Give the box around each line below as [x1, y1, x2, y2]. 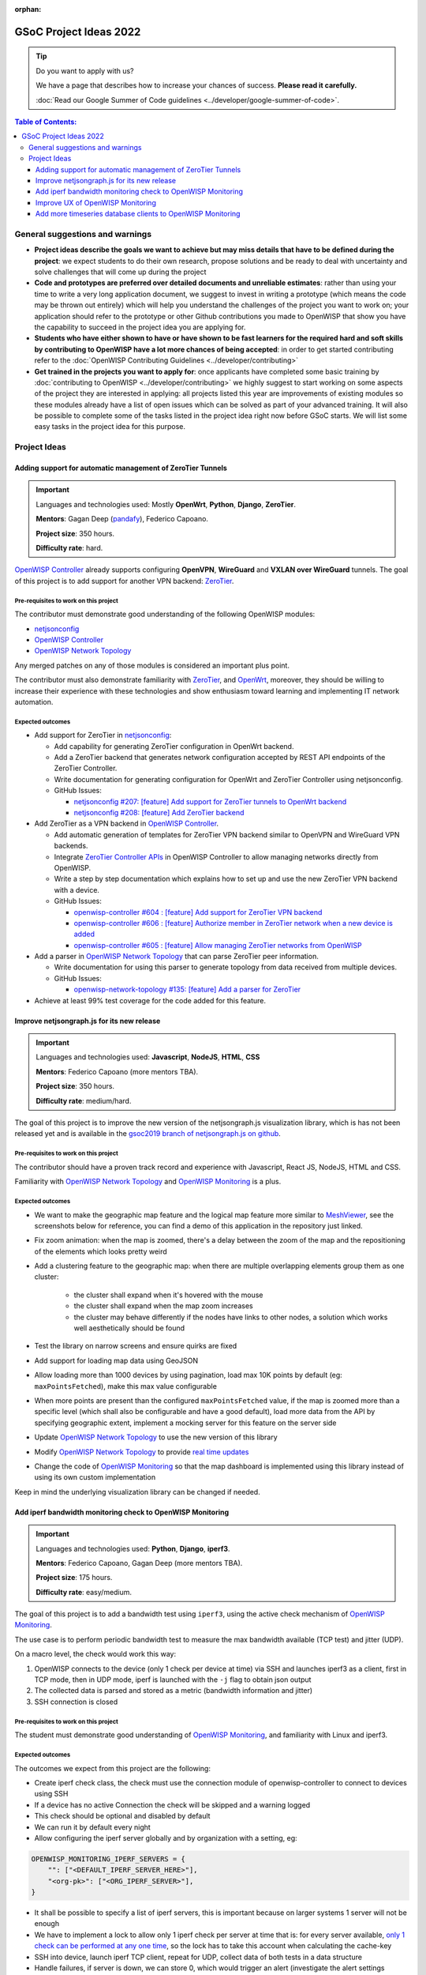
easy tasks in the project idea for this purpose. [34, 422, 185, 431]
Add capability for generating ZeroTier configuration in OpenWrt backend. [54, 741, 294, 750]
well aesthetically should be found [73, 1323, 185, 1333]
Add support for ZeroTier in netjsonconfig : [34, 731, 172, 740]
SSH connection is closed [34, 1697, 118, 1706]
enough [34, 1919, 59, 1928]
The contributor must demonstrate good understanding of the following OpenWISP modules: [14, 609, 316, 619]
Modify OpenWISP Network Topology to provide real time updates [34, 1446, 249, 1457]
